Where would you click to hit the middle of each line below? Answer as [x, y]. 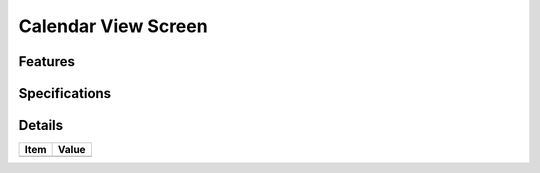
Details [41, 125]
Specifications [65, 93]
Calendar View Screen [113, 26]
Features [46, 61]
